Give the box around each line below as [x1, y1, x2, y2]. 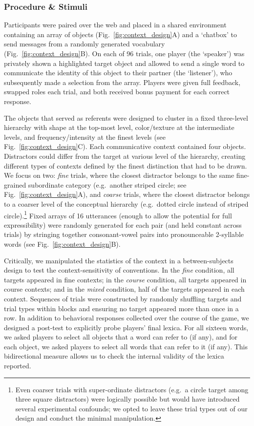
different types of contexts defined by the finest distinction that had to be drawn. [4, 160, 247, 170]
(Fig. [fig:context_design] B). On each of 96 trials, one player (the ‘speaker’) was [4, 48, 245, 58]
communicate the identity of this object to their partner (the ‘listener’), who [4, 67, 233, 78]
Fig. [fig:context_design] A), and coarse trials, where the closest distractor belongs [4, 189, 250, 199]
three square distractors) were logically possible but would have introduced [15, 394, 240, 404]
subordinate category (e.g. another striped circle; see [28, 179, 187, 190]
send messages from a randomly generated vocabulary [4, 39, 165, 49]
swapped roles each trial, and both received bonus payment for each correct [4, 86, 230, 97]
